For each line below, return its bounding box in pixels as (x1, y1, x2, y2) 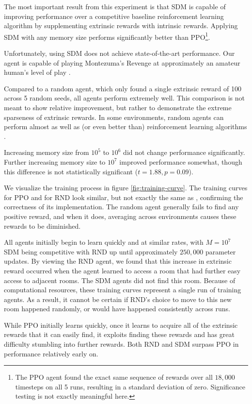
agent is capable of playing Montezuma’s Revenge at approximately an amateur (4, 57, 240, 67)
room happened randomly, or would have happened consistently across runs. (4, 303, 230, 314)
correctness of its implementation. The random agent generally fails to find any (4, 202, 239, 212)
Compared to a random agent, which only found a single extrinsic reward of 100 (4, 83, 241, 93)
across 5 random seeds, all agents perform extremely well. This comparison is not (4, 93, 245, 103)
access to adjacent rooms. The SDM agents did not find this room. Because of (4, 275, 236, 285)
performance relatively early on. (4, 348, 98, 358)
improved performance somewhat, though (119, 156, 242, 167)
